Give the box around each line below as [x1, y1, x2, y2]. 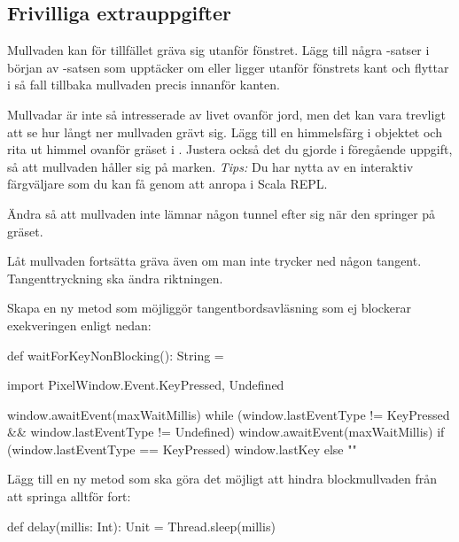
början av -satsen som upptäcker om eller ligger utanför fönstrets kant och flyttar [7, 58, 449, 76]
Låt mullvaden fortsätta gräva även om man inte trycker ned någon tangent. [7, 252, 422, 270]
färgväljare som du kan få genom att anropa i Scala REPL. [7, 174, 328, 193]
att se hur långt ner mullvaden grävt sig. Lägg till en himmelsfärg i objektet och [7, 122, 442, 141]
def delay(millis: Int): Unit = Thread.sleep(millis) [7, 516, 276, 535]
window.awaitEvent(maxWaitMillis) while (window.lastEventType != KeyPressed [7, 405, 450, 423]
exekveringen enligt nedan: [7, 315, 152, 334]
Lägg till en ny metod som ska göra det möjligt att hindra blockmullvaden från [7, 469, 438, 488]
